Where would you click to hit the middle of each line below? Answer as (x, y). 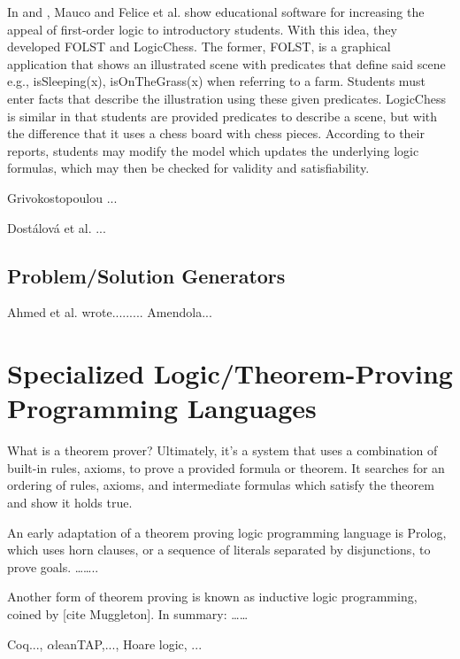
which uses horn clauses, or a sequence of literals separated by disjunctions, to (219, 550)
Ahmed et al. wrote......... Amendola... (110, 312)
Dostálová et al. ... (57, 227)
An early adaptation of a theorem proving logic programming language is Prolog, (227, 532)
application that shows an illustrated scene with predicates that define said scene (226, 63)
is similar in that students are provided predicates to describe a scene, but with (222, 116)
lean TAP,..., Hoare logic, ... (129, 643)
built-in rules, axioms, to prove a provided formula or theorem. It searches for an (226, 467)
